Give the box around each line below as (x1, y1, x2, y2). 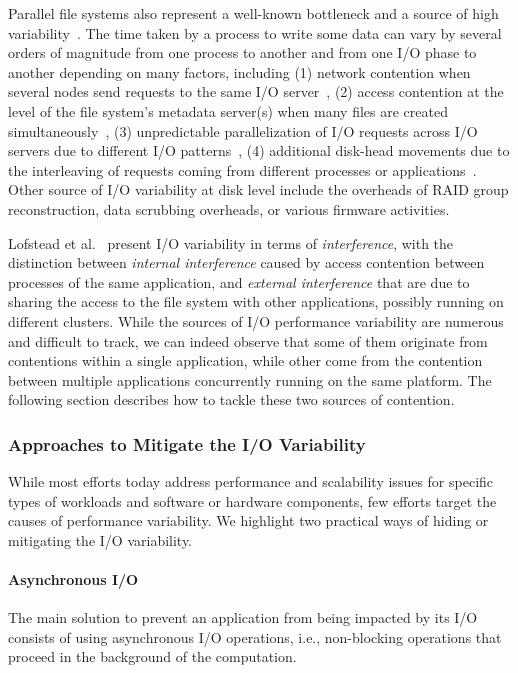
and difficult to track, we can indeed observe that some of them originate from (8, 330, 488, 351)
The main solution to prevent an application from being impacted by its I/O (8, 607, 478, 628)
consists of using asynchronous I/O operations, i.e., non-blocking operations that (8, 626, 502, 647)
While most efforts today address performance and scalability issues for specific (8, 471, 494, 492)
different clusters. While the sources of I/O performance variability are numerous (8, 310, 504, 331)
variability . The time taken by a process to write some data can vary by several (8, 22, 502, 43)
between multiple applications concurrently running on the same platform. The (8, 369, 492, 390)
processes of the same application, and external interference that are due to (8, 271, 470, 292)
